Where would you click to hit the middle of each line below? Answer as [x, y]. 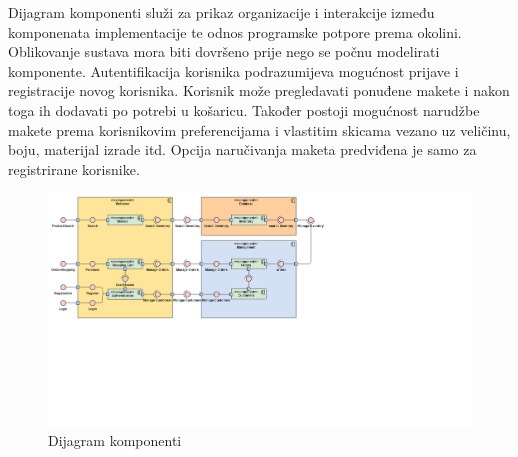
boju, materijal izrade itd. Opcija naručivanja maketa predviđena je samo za [242, 149]
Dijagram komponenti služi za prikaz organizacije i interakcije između [221, 12]
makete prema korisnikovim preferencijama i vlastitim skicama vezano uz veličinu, [259, 129]
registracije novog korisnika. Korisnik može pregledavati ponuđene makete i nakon [259, 90]
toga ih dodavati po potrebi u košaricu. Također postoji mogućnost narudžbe [244, 109]
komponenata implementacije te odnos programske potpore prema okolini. [235, 31]
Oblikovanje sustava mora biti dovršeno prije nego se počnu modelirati [224, 51]
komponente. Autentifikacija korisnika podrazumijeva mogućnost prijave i [233, 70]
